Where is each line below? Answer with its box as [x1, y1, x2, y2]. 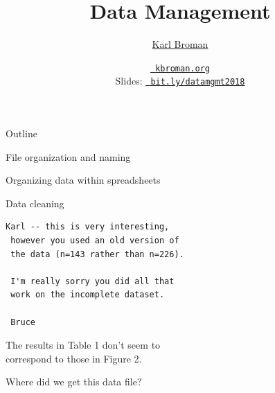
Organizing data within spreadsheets [6, 173, 161, 187]
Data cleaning [6, 195, 64, 210]
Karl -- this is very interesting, [6, 222, 170, 232]
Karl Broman [152, 37, 209, 51]
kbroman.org [155, 63, 210, 73]
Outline [6, 126, 37, 141]
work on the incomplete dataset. [10, 290, 165, 300]
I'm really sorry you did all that [10, 276, 175, 286]
